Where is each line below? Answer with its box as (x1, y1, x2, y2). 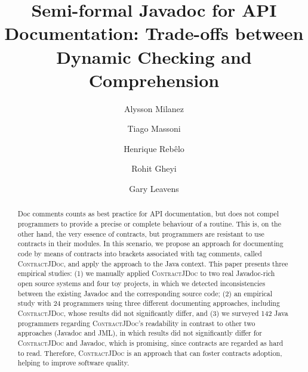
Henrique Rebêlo (124, 142, 184, 154)
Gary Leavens (129, 182, 179, 195)
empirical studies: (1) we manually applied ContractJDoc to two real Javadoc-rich (17, 268, 275, 278)
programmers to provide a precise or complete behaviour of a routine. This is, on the (17, 219, 281, 229)
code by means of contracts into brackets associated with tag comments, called (17, 249, 262, 259)
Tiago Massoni (127, 122, 181, 135)
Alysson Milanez (124, 102, 184, 114)
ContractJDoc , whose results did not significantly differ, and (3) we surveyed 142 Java (17, 308, 288, 318)
